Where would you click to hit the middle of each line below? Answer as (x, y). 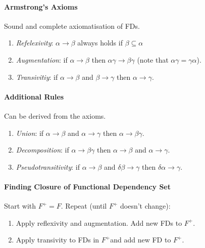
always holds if (100, 43)
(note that (153, 59)
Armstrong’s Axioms (41, 6)
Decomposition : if (42, 150)
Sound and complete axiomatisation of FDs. (72, 26)
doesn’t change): (145, 206)
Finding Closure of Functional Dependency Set (87, 186)
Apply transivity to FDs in (58, 240)
